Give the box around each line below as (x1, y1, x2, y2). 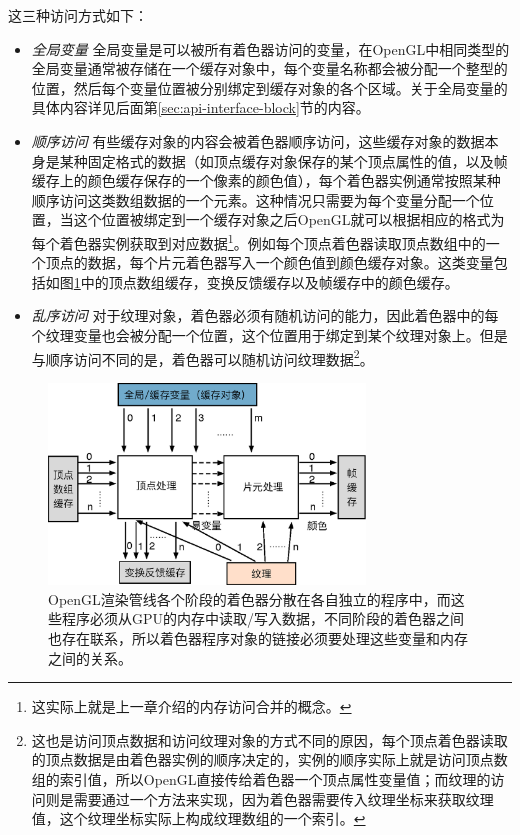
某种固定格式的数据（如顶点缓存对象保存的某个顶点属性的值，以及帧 (59, 150, 508, 171)
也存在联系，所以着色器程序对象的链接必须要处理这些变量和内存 (48, 628, 468, 649)
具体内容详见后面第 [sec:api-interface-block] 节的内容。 (31, 97, 370, 118)
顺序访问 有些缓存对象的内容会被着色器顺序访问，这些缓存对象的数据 (31, 130, 485, 151)
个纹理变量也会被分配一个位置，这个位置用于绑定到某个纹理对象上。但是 (31, 324, 508, 345)
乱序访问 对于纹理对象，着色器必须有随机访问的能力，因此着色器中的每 (31, 305, 499, 326)
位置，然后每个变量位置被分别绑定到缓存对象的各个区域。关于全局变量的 (31, 77, 508, 98)
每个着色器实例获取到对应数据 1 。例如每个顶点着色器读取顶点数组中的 (31, 229, 486, 253)
